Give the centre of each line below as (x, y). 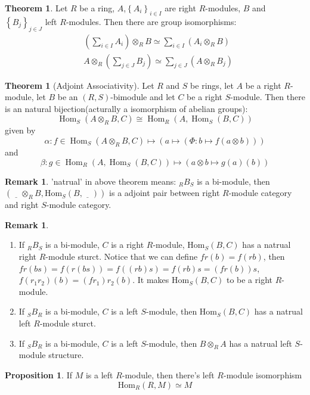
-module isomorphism (263, 374)
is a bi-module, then (233, 181)
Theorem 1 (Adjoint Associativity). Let (80, 85)
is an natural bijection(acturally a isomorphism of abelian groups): (126, 108)
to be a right (249, 280)
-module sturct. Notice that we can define (122, 256)
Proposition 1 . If (38, 374)
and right (22, 205)
